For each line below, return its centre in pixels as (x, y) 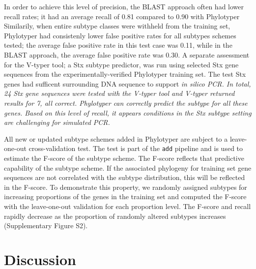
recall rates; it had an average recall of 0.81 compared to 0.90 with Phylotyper (122, 16)
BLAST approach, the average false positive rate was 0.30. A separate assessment (127, 54)
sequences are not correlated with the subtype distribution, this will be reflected (125, 177)
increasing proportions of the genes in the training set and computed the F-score (125, 196)
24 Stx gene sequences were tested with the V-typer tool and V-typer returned (119, 93)
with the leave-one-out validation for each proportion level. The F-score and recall (128, 206)
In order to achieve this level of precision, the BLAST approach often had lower (124, 6)
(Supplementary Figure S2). (46, 225)
